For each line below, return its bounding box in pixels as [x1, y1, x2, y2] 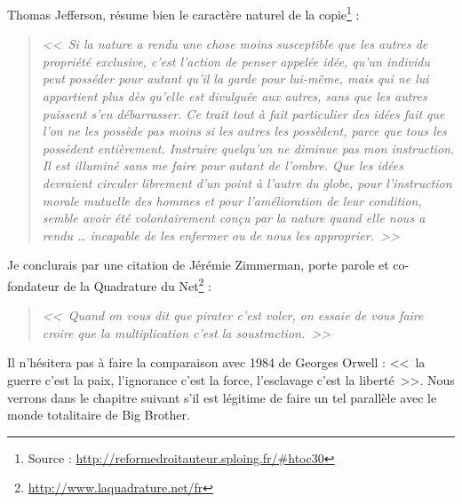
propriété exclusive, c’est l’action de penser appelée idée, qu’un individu [42, 51, 430, 70]
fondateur [7, 276, 60, 295]
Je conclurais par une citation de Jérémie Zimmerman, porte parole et [7, 255, 389, 274]
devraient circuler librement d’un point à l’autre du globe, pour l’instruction [42, 174, 452, 192]
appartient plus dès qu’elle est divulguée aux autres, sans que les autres [42, 87, 427, 106]
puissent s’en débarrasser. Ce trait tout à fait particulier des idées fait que [42, 104, 445, 122]
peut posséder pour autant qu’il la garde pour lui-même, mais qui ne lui [42, 69, 429, 88]
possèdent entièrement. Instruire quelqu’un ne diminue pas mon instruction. [42, 138, 455, 157]
